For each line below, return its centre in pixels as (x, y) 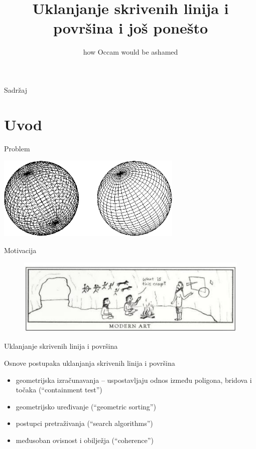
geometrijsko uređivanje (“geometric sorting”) (86, 406)
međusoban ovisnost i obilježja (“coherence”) (85, 440)
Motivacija (20, 250)
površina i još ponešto (131, 28)
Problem (17, 148)
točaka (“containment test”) (59, 390)
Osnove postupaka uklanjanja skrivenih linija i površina (90, 363)
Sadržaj (16, 89)
